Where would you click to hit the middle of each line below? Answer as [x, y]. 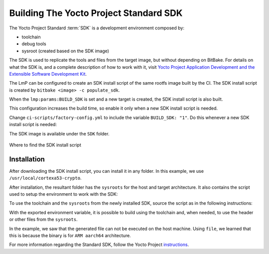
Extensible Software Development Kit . [48, 74]
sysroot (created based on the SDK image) [66, 51]
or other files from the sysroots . [43, 220]
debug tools [34, 44]
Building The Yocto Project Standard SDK [96, 13]
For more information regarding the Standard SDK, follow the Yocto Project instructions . [99, 245]
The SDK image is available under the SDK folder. [59, 133]
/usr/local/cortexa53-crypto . [45, 178]
